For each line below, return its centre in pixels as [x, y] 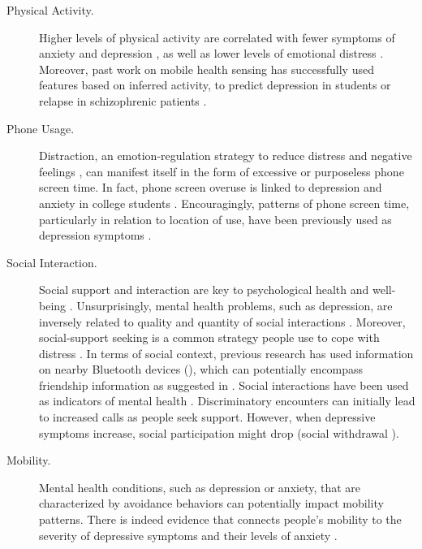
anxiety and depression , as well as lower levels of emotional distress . [211, 53]
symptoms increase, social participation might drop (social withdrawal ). [219, 432]
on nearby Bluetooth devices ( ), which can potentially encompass [201, 369]
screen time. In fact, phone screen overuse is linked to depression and [211, 187]
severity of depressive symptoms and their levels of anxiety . [188, 535]
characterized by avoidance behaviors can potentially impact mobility [211, 503]
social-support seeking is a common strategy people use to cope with [209, 337]
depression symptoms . [95, 235]
